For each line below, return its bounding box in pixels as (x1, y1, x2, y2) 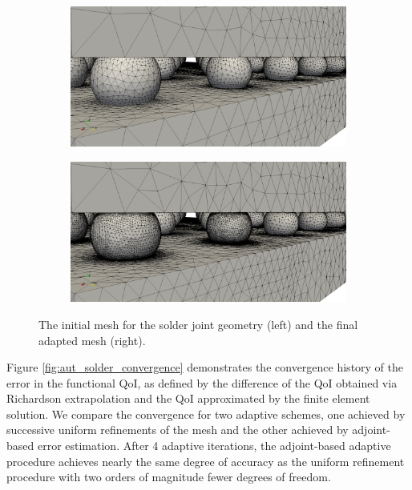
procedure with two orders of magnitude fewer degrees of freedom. (6, 468, 331, 485)
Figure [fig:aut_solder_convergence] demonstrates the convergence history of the (6, 359, 404, 376)
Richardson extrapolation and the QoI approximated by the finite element (6, 390, 370, 407)
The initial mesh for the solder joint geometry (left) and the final (38, 315, 358, 332)
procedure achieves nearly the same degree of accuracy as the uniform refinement (6, 452, 405, 469)
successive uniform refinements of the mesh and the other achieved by (6, 421, 349, 438)
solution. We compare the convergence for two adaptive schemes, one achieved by (6, 405, 406, 422)
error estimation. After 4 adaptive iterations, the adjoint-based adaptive (37, 437, 391, 454)
